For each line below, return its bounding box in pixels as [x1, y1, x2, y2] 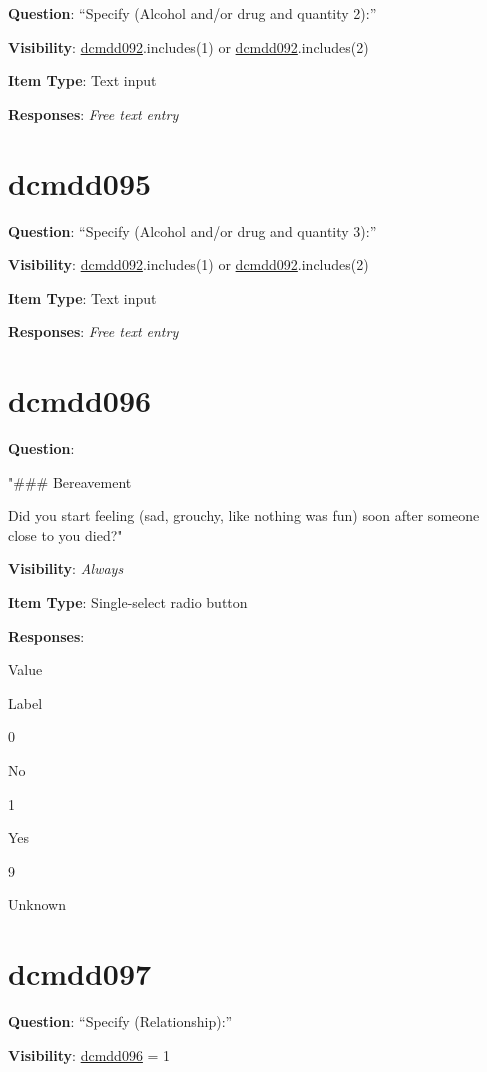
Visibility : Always [8, 558, 124, 579]
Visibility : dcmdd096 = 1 [8, 1044, 171, 1065]
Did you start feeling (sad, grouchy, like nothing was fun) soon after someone [8, 505, 480, 526]
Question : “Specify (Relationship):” [8, 1011, 233, 1032]
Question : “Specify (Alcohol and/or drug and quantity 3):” [8, 220, 377, 241]
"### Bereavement [8, 471, 132, 492]
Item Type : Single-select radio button [8, 591, 248, 612]
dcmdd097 [8, 953, 152, 994]
